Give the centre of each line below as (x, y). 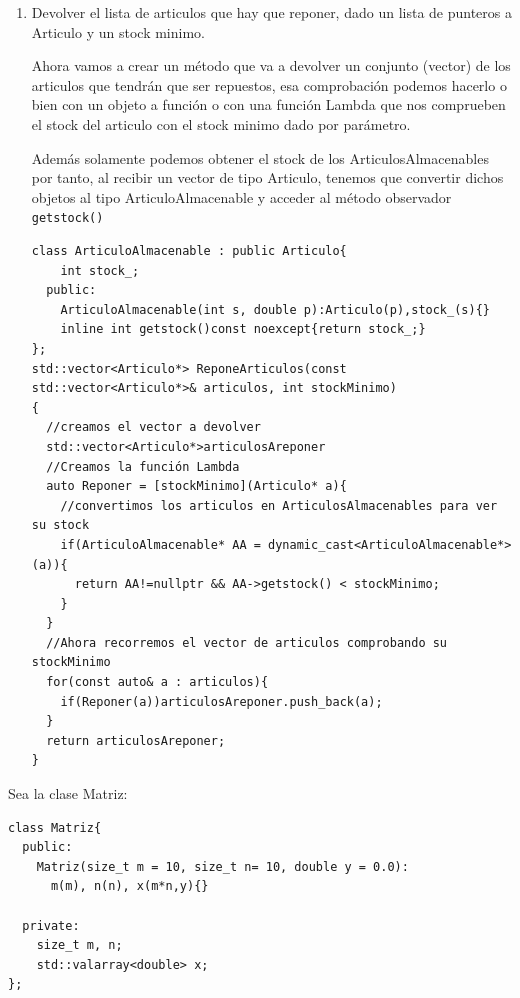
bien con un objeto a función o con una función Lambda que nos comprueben (268, 104)
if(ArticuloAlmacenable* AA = (160, 544)
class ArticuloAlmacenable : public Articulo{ (189, 251)
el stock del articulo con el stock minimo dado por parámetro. (221, 123)
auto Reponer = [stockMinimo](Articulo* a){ (196, 486)
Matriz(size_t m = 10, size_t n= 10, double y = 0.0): (222, 866)
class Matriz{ (55, 827)
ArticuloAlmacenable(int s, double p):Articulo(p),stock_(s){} (275, 309)
